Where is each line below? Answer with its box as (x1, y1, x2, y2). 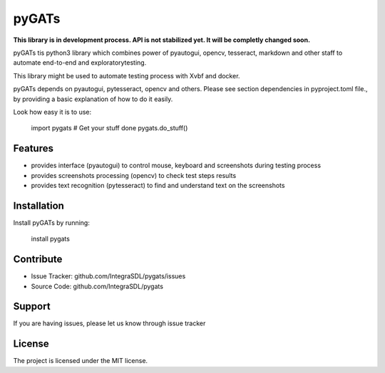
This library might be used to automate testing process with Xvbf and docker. (13, 71, 240, 80)
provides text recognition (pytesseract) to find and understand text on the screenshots (31, 181, 285, 189)
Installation (13, 199, 64, 211)
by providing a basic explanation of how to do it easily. (13, 95, 173, 103)
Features (13, 142, 53, 154)
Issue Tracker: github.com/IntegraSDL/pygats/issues (31, 272, 186, 280)
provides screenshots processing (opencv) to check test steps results (31, 171, 237, 179)
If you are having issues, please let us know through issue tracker (13, 319, 206, 327)
